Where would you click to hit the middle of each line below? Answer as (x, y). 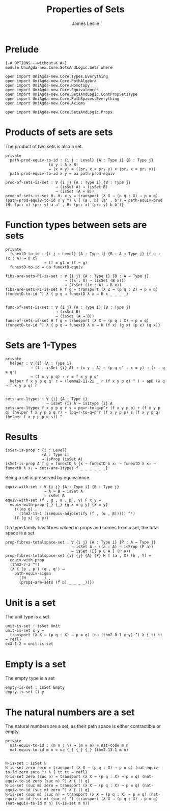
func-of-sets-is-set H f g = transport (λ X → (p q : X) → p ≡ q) (77, 320)
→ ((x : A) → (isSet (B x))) (95, 280)
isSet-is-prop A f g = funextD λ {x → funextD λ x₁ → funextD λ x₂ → (81, 464)
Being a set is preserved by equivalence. (48, 478)
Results (22, 437)
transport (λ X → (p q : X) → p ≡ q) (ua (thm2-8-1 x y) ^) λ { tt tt (86, 635)
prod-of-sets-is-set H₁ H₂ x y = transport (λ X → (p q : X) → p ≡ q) (82, 196)
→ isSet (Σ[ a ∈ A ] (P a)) (101, 551)
